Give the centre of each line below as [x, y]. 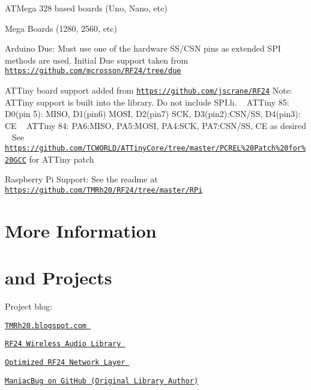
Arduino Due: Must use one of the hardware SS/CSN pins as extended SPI [143, 48]
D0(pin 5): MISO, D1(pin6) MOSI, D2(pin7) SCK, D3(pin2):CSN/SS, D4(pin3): [153, 114]
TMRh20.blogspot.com [46, 325]
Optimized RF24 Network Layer [65, 363]
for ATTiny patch [62, 159]
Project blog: [29, 306]
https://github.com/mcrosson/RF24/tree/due [93, 71]
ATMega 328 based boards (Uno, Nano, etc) [86, 8]
